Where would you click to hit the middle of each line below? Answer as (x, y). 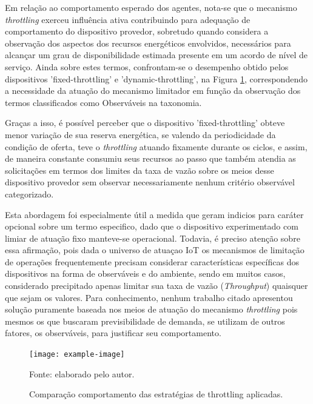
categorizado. (29, 194)
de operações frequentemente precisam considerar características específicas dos (152, 261)
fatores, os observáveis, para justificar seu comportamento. (113, 333)
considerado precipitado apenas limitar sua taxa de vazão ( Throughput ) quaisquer (156, 286)
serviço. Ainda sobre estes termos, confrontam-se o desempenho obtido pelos (147, 66)
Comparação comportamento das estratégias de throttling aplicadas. (156, 394)
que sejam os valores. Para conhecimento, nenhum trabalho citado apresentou (149, 297)
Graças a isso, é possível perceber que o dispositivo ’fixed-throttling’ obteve (145, 123)
